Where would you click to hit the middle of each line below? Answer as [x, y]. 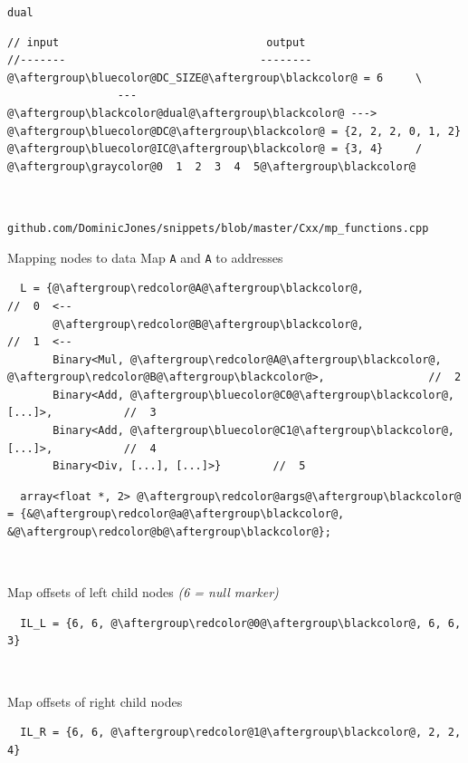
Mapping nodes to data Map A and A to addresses [145, 257]
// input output [157, 42]
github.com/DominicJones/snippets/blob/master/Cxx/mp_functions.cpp [218, 228]
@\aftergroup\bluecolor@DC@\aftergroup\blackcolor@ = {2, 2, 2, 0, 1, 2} [234, 131]
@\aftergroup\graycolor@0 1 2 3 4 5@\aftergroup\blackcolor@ [212, 166]
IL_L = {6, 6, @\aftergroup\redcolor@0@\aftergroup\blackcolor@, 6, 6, [241, 623]
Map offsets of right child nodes [95, 701]
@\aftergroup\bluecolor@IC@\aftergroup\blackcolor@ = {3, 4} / [215, 149]
